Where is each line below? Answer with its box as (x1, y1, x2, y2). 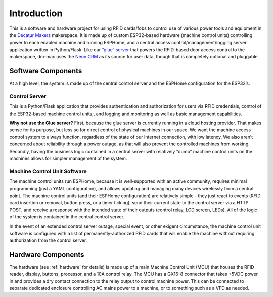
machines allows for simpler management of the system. (9, 155, 127, 161)
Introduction (9, 8, 63, 19)
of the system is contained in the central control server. (9, 213, 125, 220)
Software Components (9, 66, 82, 76)
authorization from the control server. (9, 237, 87, 243)
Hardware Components (9, 250, 84, 259)
